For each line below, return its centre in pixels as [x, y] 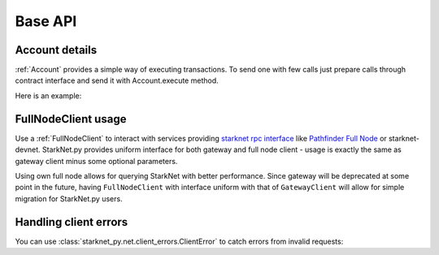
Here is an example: [48, 95]
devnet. [28, 149]
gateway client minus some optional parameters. [96, 161]
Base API [46, 21]
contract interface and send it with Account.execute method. [117, 80]
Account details [56, 50]
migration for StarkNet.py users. [69, 198]
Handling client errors [72, 222]
